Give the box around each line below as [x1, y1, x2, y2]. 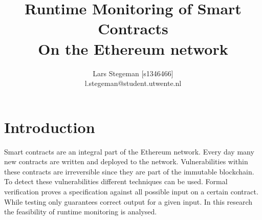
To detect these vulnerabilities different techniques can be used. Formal [4, 176, 228, 187]
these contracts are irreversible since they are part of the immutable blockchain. [4, 166, 254, 177]
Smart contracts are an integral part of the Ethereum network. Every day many [4, 146, 254, 157]
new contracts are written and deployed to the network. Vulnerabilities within [4, 156, 248, 167]
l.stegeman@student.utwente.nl [84, 78, 182, 89]
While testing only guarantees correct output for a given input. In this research [4, 196, 253, 207]
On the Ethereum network [38, 38, 228, 59]
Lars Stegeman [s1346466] [93, 68, 173, 78]
